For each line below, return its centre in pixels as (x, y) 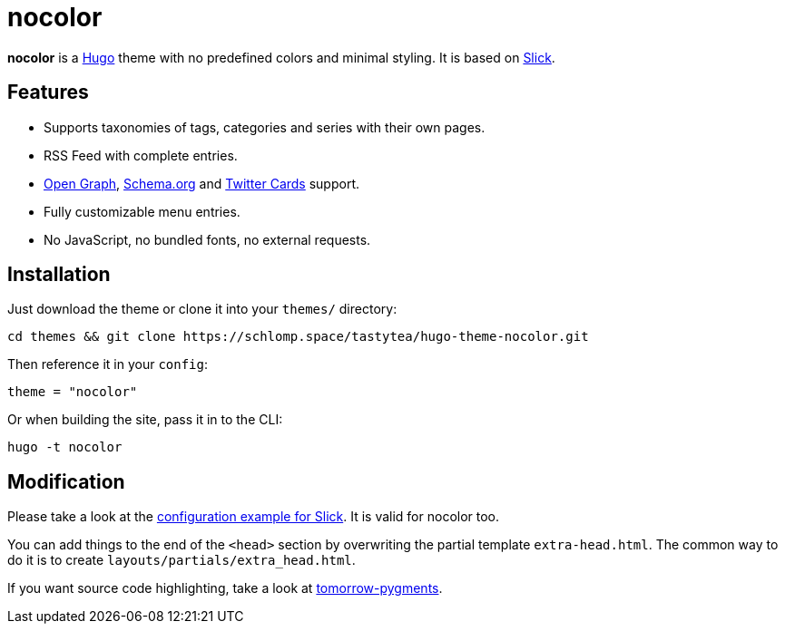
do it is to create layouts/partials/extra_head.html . (182, 560)
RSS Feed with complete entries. (141, 155)
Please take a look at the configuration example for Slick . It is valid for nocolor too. (254, 517)
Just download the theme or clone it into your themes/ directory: (202, 309)
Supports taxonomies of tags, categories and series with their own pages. (265, 127)
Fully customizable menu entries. (142, 211)
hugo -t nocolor (65, 447)
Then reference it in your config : (108, 364)
